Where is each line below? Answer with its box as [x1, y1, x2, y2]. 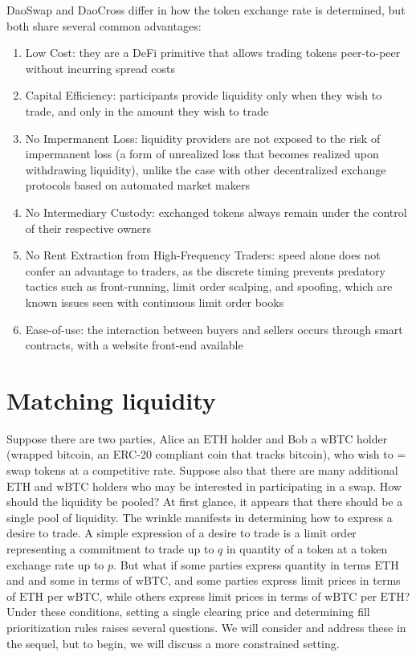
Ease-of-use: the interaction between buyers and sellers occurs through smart [25, 320, 403, 337]
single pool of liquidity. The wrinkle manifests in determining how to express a [6, 508, 393, 525]
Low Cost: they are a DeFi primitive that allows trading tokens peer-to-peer [25, 44, 401, 61]
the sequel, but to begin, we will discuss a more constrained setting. [6, 635, 340, 651]
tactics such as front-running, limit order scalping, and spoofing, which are [25, 278, 393, 295]
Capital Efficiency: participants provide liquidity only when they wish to [25, 87, 382, 104]
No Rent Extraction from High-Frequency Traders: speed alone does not [25, 247, 381, 263]
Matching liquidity [6, 383, 216, 416]
